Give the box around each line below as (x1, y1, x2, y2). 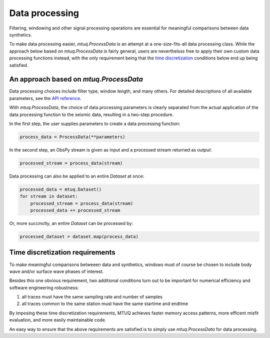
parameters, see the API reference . (9, 95, 82, 101)
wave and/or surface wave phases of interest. (9, 268, 104, 274)
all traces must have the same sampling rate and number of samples (21, 294, 162, 300)
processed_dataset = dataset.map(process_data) (19, 234, 138, 239)
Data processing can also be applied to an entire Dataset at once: (9, 173, 144, 179)
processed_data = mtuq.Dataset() (19, 186, 102, 192)
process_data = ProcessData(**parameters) (19, 134, 125, 139)
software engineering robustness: (9, 284, 79, 290)
